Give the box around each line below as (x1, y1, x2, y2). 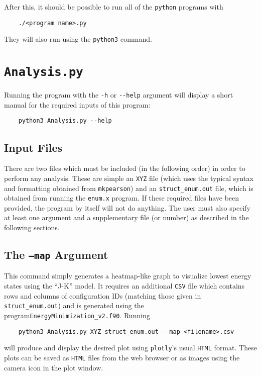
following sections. (4, 222, 60, 233)
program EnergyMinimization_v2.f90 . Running (4, 310, 150, 320)
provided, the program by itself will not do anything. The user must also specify (4, 202, 250, 213)
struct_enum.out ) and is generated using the (4, 300, 144, 311)
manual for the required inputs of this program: (4, 99, 151, 110)
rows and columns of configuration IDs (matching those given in (4, 290, 201, 301)
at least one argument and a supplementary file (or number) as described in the (4, 212, 249, 223)
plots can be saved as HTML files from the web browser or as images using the (4, 352, 240, 362)
